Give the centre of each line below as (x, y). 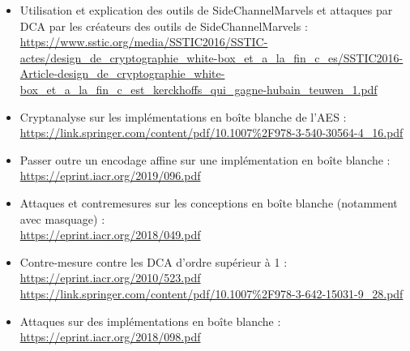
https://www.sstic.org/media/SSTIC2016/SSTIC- (144, 42)
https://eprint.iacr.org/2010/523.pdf (110, 278)
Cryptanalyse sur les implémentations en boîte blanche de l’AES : (183, 116)
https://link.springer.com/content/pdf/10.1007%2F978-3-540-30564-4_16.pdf (211, 133)
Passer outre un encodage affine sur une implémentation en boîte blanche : (205, 159)
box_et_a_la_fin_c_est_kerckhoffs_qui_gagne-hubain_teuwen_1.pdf (199, 89)
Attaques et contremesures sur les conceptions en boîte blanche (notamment (209, 202)
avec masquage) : (62, 218)
